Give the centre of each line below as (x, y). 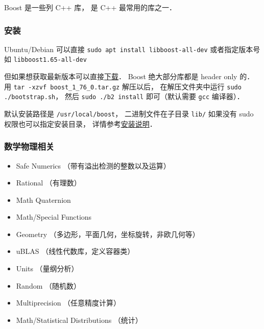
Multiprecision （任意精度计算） (68, 303)
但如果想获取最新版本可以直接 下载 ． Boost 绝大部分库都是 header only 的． (129, 76)
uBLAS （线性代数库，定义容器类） (75, 251)
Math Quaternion (43, 199)
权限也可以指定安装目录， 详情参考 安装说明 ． (80, 123)
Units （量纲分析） (47, 268)
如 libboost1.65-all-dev (45, 59)
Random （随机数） (48, 285)
